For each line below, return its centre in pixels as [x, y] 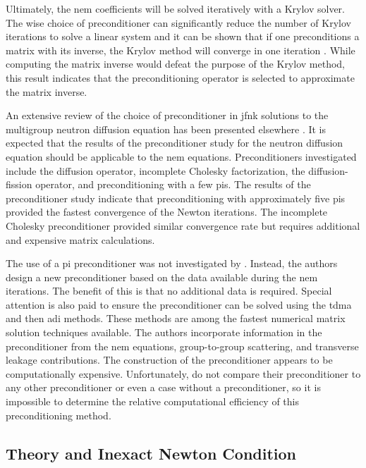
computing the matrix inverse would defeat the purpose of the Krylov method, [175, 64]
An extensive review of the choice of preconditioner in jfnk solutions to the [167, 115]
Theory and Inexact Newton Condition [151, 453]
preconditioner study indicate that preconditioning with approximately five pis [176, 198]
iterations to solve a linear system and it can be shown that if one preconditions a [183, 36]
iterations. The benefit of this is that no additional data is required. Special [169, 291]
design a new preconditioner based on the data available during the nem [162, 277]
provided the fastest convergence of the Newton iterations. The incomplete [167, 212]
